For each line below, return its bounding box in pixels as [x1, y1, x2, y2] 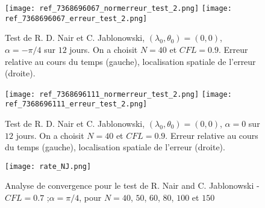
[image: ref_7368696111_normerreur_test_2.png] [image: [5, 90, 232, 99]
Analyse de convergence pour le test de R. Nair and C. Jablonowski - [5, 179, 260, 192]
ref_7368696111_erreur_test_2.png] [5, 100, 148, 109]
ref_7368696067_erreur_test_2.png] [5, 14, 148, 23]
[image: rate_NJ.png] [5, 162, 92, 171]
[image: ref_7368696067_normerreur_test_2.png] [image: [5, 4, 232, 13]
